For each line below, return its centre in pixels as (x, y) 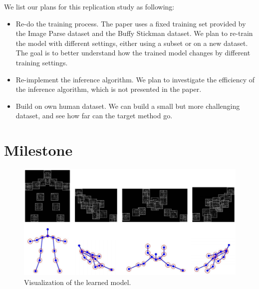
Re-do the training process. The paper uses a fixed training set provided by (131, 23)
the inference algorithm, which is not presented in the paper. (109, 89)
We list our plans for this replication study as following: (89, 6)
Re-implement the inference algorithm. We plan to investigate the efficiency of (135, 79)
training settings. (42, 62)
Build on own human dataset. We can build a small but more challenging (128, 106)
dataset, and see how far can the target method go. (94, 116)
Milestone (38, 150)
